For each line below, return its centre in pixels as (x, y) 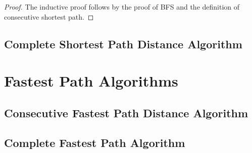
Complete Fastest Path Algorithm (95, 142)
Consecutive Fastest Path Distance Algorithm (126, 112)
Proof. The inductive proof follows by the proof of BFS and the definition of (122, 7)
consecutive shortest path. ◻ (49, 16)
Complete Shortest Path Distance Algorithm (123, 44)
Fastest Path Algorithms (91, 81)
